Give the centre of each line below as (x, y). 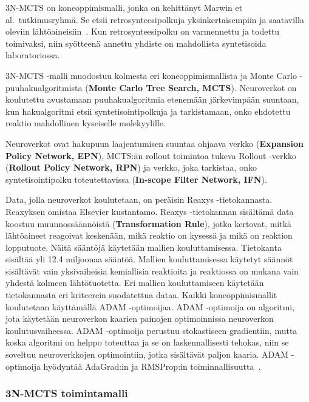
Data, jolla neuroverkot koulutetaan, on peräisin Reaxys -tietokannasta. (139, 199)
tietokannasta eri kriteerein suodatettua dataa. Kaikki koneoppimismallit (141, 295)
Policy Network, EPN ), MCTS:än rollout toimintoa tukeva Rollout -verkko (151, 155)
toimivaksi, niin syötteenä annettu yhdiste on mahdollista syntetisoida (136, 43)
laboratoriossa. (33, 55)
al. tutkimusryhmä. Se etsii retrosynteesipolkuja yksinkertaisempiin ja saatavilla (155, 19)
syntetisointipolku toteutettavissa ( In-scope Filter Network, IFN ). (136, 179)
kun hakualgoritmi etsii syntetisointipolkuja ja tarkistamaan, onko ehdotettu (148, 111)
